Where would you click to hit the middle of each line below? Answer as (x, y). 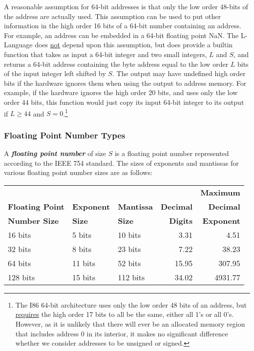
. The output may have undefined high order (179, 73)
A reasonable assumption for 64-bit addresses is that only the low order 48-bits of (126, 6)
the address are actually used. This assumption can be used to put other (112, 16)
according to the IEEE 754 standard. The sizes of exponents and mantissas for (121, 163)
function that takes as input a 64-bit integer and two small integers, (106, 54)
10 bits (129, 234)
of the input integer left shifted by (55, 73)
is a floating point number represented (172, 153)
